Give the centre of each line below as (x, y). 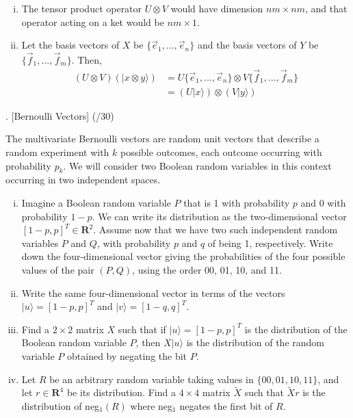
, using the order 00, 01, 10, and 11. (207, 270)
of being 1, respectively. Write (270, 243)
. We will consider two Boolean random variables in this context (197, 165)
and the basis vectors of (247, 45)
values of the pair (58, 270)
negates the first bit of (226, 405)
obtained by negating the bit (127, 355)
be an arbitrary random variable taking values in (152, 379)
